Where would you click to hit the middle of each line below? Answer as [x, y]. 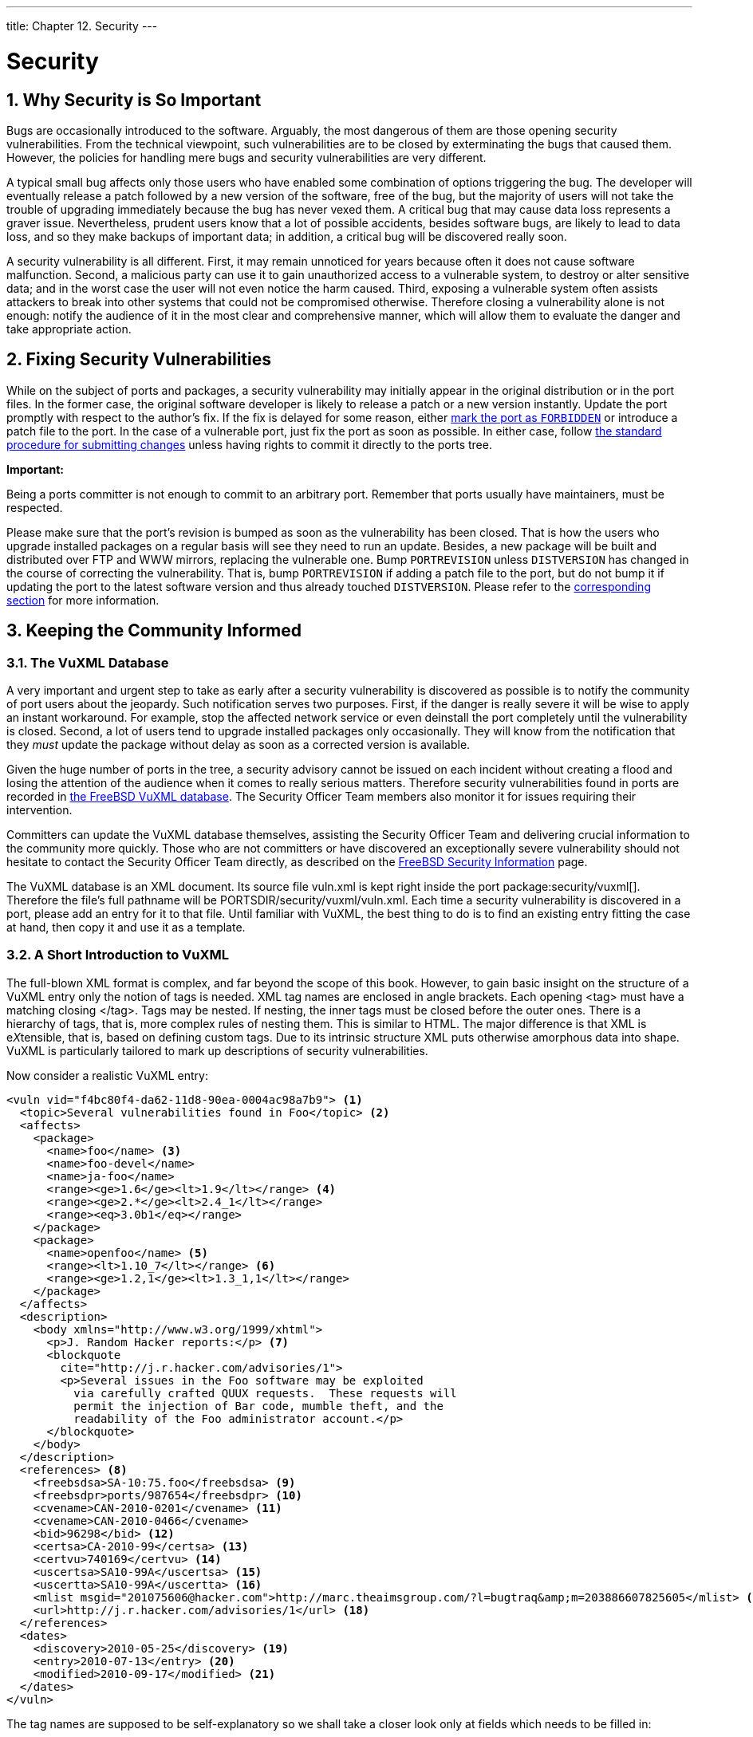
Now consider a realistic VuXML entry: [107, 1075]
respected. [35, 507]
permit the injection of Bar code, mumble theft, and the [258, 1406]
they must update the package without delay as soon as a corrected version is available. [239, 744]
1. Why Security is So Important [134, 100]
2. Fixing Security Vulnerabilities [139, 360]
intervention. [39, 809]
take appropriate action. [69, 329]
